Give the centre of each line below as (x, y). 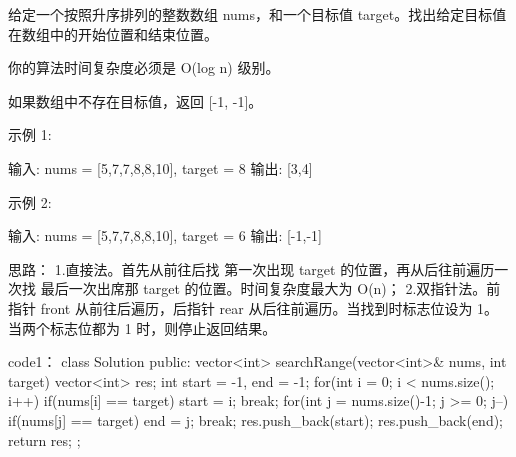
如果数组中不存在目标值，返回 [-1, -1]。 (135, 100)
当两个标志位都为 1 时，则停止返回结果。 (142, 327)
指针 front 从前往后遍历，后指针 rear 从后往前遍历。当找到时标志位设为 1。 (253, 307)
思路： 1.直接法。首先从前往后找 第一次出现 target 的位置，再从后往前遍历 (251, 268)
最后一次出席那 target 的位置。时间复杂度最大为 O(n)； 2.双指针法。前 (270, 288)
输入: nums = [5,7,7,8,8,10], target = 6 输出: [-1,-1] (165, 235)
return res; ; (44, 439)
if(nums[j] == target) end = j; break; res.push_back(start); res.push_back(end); (256, 419)
